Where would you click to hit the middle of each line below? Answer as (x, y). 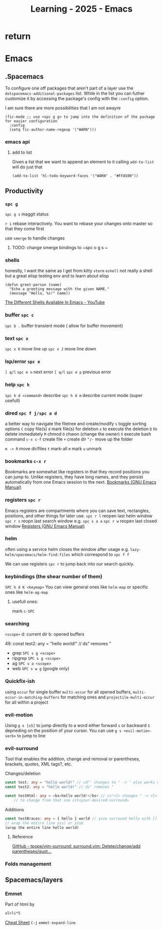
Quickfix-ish (20, 681)
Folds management (28, 864)
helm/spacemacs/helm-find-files (38, 555)
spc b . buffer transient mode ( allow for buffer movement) (64, 326)
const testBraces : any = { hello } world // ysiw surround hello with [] (81, 819)
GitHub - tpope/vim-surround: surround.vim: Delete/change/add (76, 846)
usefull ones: (25, 602)
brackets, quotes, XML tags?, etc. (39, 764)
